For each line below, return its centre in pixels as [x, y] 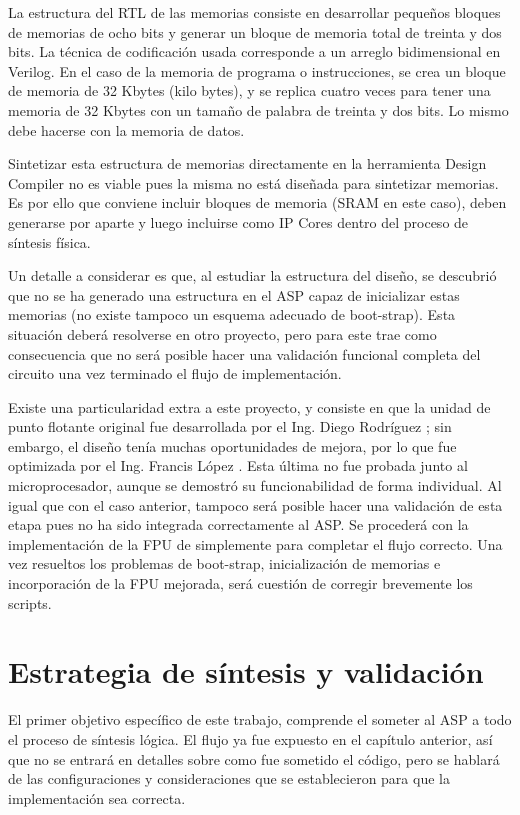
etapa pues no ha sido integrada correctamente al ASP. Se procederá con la [238, 524]
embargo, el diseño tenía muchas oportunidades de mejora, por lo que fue [232, 445]
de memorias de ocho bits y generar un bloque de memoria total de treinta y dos [255, 31]
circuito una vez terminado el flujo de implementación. [175, 373]
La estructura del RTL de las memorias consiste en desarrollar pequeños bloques [254, 12]
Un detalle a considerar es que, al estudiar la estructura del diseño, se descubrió [252, 275]
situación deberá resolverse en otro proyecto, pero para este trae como [222, 333]
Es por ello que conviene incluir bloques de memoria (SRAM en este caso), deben [257, 202]
